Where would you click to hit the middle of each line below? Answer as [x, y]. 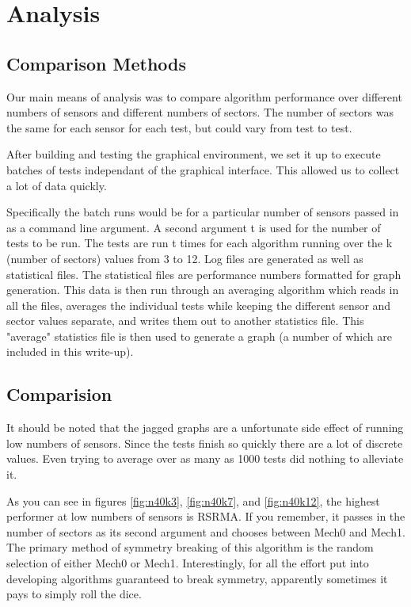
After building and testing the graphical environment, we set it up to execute [194, 154]
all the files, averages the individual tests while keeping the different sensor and [199, 305]
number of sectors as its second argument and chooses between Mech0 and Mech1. [206, 531]
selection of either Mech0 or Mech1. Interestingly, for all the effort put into [188, 563]
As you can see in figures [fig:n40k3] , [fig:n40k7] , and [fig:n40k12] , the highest [193, 500]
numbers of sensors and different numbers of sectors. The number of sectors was [200, 112]
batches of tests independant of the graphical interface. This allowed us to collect [203, 169]
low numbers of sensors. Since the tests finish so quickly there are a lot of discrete [205, 443]
